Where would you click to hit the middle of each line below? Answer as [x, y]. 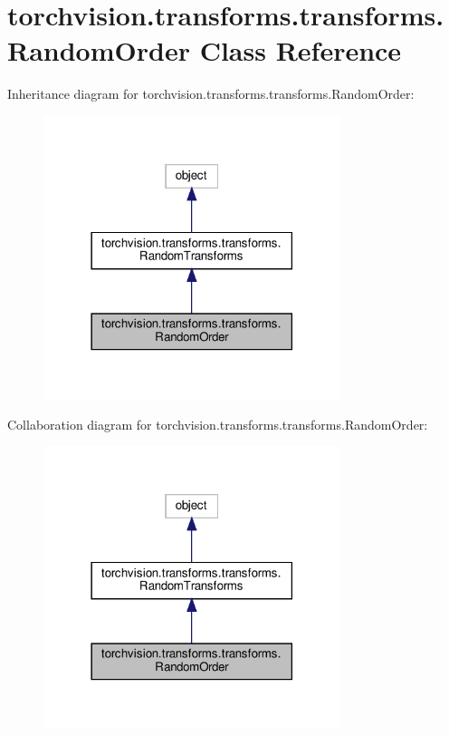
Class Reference [301, 50]
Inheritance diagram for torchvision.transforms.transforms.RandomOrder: [211, 94]
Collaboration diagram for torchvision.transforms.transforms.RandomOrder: [218, 424]
